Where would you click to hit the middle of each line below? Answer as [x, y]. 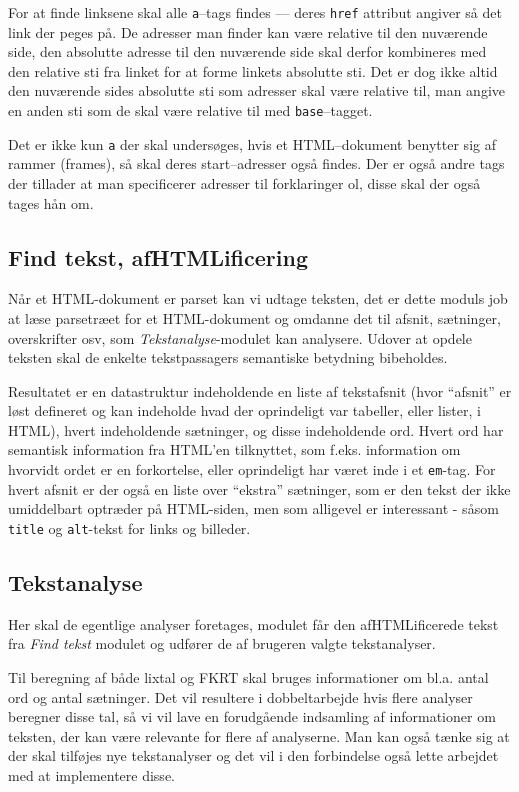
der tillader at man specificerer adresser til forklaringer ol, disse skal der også [244, 182]
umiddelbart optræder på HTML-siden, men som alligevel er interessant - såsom [253, 508]
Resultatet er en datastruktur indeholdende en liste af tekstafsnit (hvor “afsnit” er [260, 390]
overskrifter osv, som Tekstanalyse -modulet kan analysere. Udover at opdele [240, 337]
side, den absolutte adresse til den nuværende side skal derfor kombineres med [247, 51]
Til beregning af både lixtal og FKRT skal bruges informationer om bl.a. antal [248, 676]
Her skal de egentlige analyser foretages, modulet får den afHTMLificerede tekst [253, 623]
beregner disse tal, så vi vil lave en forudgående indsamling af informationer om [252, 716]
